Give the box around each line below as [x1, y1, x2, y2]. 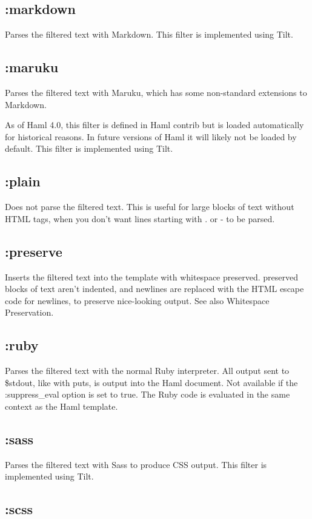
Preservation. [5, 306, 54, 319]
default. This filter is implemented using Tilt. [5, 142, 173, 155]
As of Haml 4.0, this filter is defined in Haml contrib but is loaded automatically [5, 118, 304, 131]
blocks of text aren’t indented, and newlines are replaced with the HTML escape [5, 282, 304, 295]
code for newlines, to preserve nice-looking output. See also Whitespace [5, 294, 270, 307]
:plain [5, 172, 41, 191]
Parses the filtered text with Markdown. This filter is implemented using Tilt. [5, 28, 293, 41]
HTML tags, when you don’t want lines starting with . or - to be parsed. [5, 212, 275, 225]
